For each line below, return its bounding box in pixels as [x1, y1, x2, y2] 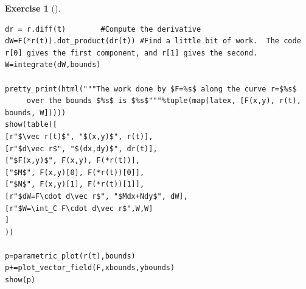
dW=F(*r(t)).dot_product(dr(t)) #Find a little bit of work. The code [5, 37, 301, 46]
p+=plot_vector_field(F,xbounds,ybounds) [5, 263, 175, 273]
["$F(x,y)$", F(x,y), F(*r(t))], [5, 156, 140, 165]
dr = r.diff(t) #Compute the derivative [5, 24, 201, 34]
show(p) [5, 276, 36, 285]
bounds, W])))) [5, 108, 66, 117]
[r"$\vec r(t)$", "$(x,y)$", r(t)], [5, 132, 153, 141]
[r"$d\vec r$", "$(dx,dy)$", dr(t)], [5, 144, 158, 153]
